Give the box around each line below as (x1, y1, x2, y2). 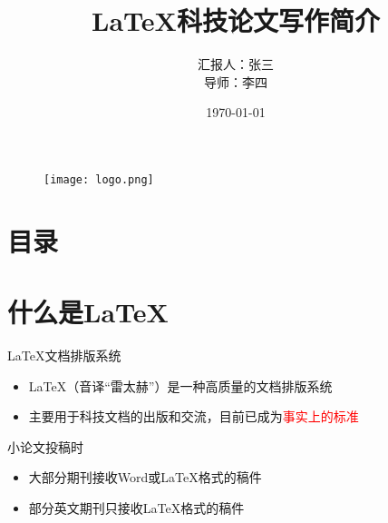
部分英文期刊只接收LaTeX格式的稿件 (28, 498, 245, 518)
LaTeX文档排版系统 (7, 346, 121, 365)
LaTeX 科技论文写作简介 (92, 2, 380, 39)
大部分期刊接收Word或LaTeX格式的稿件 (28, 468, 262, 487)
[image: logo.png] (44, 173, 154, 186)
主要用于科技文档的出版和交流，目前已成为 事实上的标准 (28, 407, 359, 426)
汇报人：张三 (198, 54, 274, 74)
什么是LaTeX (7, 293, 169, 331)
